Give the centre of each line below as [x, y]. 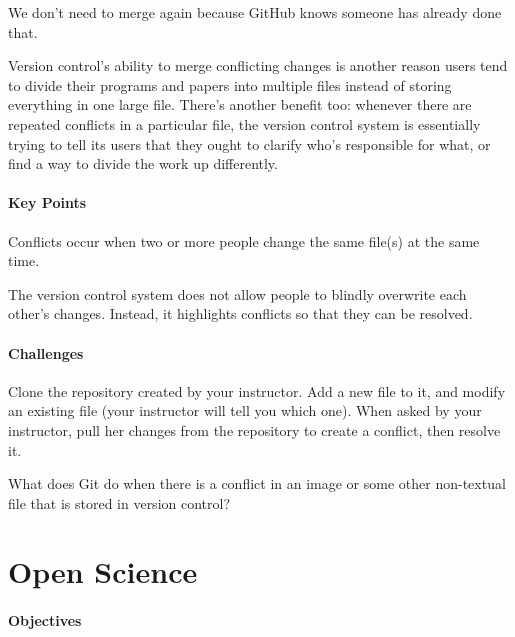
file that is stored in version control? [119, 502]
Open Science [103, 571]
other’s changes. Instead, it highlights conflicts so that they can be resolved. [240, 313]
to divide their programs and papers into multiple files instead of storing [230, 84]
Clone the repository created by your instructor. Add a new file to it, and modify [257, 390]
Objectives [45, 620]
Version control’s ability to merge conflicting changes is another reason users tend [258, 65]
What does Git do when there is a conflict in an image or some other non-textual [257, 483]
